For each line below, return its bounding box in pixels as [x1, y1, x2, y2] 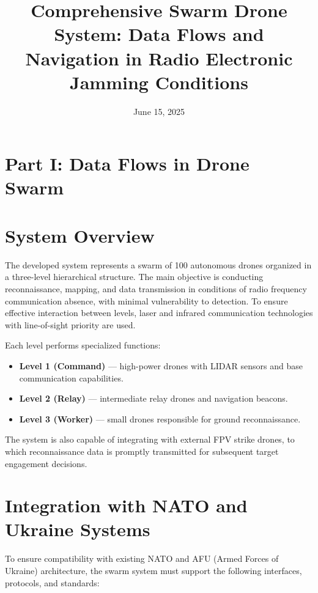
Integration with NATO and [5, 493, 248, 518]
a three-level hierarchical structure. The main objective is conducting [5, 270, 264, 283]
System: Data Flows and [54, 21, 264, 46]
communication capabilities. [19, 371, 124, 384]
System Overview [5, 223, 155, 248]
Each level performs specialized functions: [5, 339, 161, 352]
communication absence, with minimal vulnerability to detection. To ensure [5, 294, 288, 307]
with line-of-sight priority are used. [5, 318, 136, 331]
